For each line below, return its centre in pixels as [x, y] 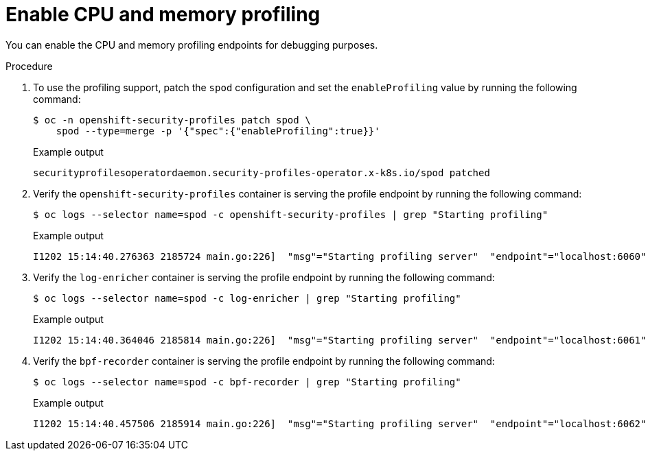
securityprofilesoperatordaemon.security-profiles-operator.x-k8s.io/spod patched [262, 172]
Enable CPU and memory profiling [163, 14]
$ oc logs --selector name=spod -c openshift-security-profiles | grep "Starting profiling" [291, 214]
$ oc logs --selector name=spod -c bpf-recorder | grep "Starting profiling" [247, 382]
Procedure [29, 66]
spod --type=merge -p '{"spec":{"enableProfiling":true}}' [218, 131]
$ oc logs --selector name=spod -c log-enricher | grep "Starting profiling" [247, 298]
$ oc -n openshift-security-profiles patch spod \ [172, 120]
